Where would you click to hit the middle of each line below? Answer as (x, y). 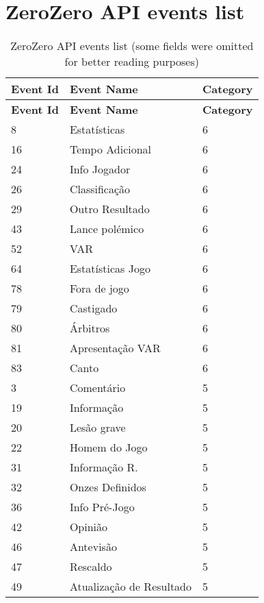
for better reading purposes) (132, 62)
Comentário (97, 388)
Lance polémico (107, 229)
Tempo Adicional (110, 149)
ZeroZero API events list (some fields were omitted (132, 46)
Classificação (100, 189)
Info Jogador (100, 169)
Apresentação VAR (115, 348)
